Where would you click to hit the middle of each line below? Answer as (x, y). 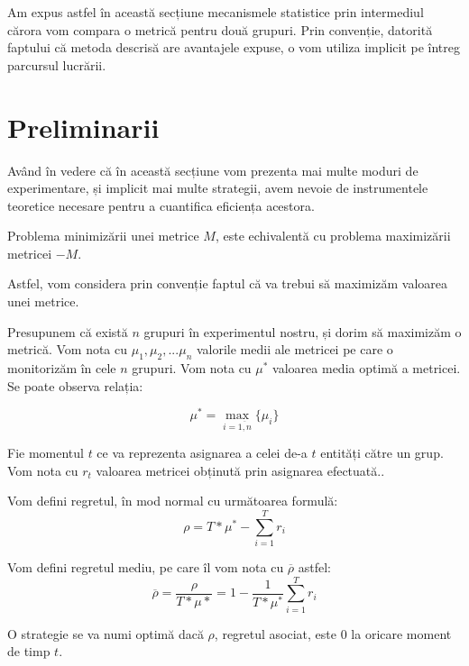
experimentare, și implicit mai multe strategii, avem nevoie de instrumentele (218, 188)
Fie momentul (46, 453)
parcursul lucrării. (57, 64)
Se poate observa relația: (75, 385)
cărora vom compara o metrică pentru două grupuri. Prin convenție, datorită (220, 29)
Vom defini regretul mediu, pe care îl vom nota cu (146, 567)
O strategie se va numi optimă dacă (106, 633)
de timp (29, 651)
